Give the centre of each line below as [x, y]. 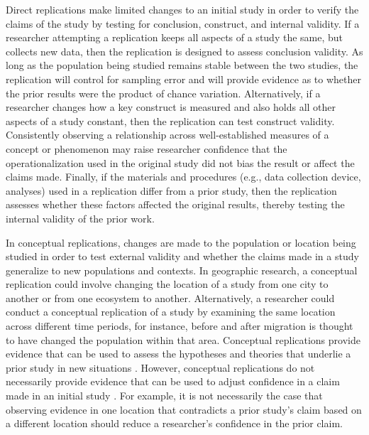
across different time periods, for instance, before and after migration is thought [180, 326]
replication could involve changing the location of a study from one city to [167, 284]
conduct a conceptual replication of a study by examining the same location [171, 312]
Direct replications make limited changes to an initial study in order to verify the [182, 9]
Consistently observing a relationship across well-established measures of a [167, 135]
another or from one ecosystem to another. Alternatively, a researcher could [170, 297]
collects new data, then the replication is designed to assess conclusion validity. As [184, 51]
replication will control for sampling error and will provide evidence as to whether [183, 79]
